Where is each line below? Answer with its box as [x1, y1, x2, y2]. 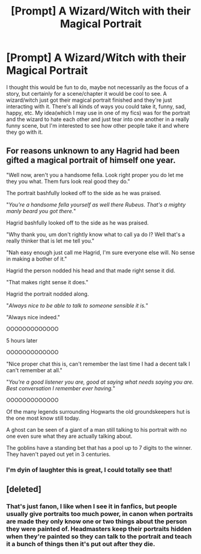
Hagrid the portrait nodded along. [6, 290, 89, 297]
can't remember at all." [6, 366, 63, 374]
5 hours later [6, 337, 38, 344]
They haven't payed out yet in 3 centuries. [6, 450, 111, 458]
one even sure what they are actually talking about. [6, 432, 133, 440]
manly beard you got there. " [6, 207, 76, 214]
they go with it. [6, 128, 43, 135]
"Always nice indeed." [6, 313, 61, 320]
